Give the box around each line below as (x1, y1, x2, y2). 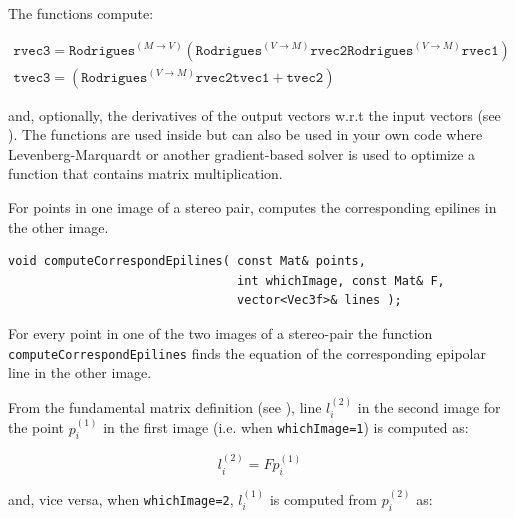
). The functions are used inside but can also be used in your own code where (8, 124, 483, 145)
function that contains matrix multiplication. (8, 163, 283, 184)
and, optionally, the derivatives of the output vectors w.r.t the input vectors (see (8, 104, 501, 125)
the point (8, 417, 65, 438)
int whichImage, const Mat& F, (237, 273, 445, 288)
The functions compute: (8, 3, 154, 23)
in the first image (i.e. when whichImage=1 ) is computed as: (103, 417, 469, 438)
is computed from (269, 488, 378, 509)
